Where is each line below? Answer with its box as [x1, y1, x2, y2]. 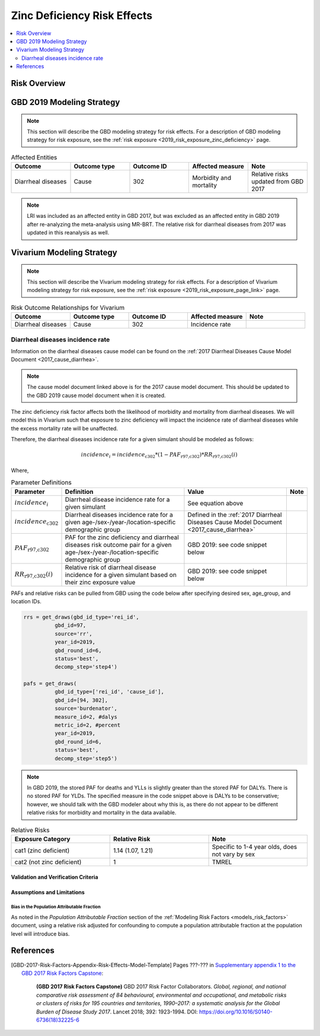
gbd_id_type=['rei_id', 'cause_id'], [54, 689, 164, 695]
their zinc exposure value [65, 578, 136, 586]
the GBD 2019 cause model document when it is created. [27, 392, 166, 399]
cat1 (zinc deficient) [14, 846, 70, 854]
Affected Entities [11, 153, 57, 161]
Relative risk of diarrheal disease [65, 563, 156, 571]
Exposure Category [14, 835, 71, 843]
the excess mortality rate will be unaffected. [11, 424, 119, 432]
